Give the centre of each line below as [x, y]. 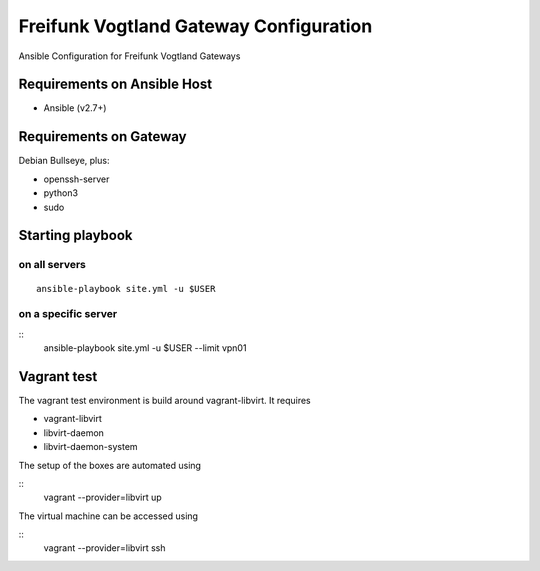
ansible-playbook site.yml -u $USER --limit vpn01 [145, 348]
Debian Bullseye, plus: [64, 161]
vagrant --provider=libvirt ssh [104, 548]
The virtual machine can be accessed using [108, 516]
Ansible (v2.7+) [75, 108]
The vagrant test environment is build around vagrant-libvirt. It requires [165, 400]
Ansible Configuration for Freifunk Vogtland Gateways [129, 56]
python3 [61, 193]
